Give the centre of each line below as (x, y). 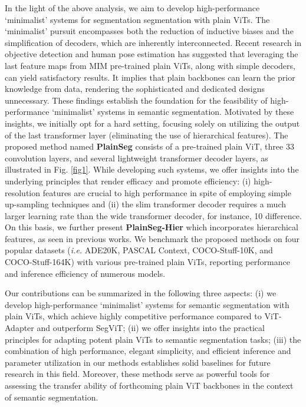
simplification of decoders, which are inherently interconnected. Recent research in (153, 42)
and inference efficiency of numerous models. (85, 273)
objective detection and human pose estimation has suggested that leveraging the (152, 54)
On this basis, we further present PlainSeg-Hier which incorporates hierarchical (152, 227)
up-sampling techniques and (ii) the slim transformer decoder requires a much (146, 204)
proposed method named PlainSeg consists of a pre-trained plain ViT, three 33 (149, 146)
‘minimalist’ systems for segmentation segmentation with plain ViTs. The (137, 19)
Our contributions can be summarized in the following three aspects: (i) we (141, 293)
